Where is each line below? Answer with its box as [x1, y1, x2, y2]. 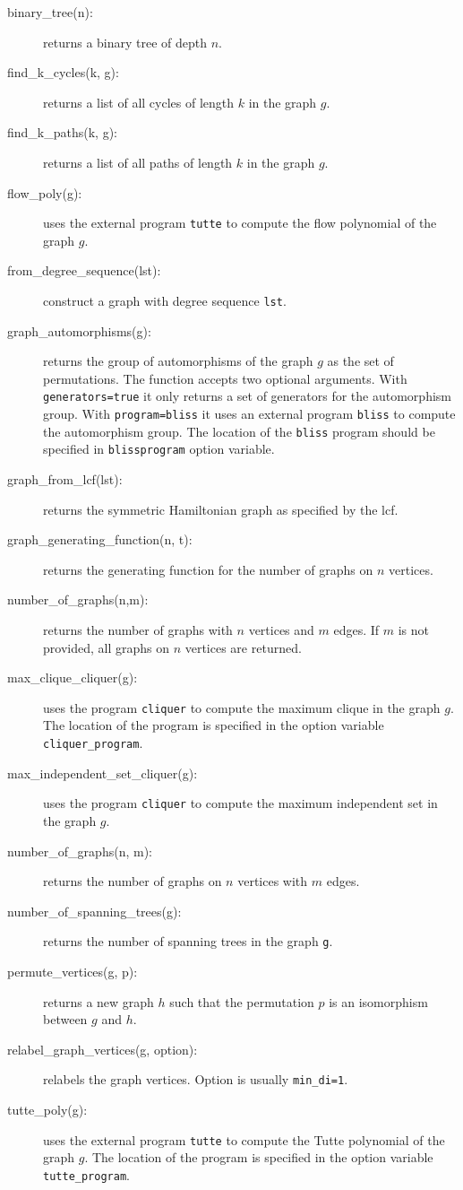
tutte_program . [43, 1165, 130, 1184]
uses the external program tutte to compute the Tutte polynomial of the [43, 1130, 445, 1149]
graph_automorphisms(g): [7, 321, 151, 340]
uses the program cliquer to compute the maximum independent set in [43, 794, 438, 812]
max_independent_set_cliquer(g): [7, 763, 198, 782]
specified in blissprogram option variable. [43, 439, 275, 458]
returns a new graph [43, 992, 154, 1011]
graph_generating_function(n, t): [7, 530, 193, 549]
